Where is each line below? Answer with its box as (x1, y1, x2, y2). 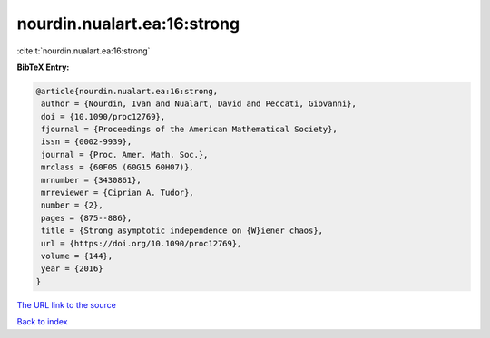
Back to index (16, 316, 68, 327)
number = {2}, (41, 200, 103, 210)
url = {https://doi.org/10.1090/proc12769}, (41, 238, 242, 248)
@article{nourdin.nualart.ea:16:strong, (35, 86, 218, 96)
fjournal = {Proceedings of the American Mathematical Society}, (41, 124, 338, 135)
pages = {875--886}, (41, 213, 132, 223)
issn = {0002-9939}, (41, 137, 132, 147)
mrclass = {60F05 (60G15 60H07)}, (41, 162, 194, 172)
